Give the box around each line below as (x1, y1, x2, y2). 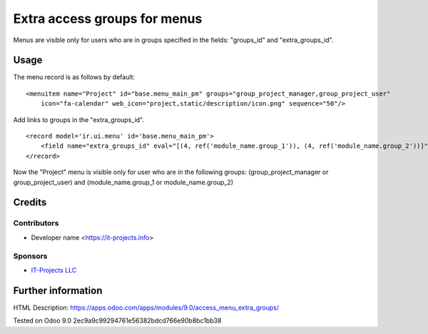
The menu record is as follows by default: (13, 73, 136, 81)
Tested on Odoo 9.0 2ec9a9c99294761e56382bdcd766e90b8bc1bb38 (13, 316, 222, 325)
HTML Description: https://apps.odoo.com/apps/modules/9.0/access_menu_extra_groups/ (13, 303, 280, 312)
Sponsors (13, 250, 48, 260)
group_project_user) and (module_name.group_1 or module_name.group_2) (13, 178, 234, 186)
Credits (13, 196, 47, 208)
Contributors (13, 218, 59, 228)
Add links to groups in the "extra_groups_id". (13, 115, 144, 124)
